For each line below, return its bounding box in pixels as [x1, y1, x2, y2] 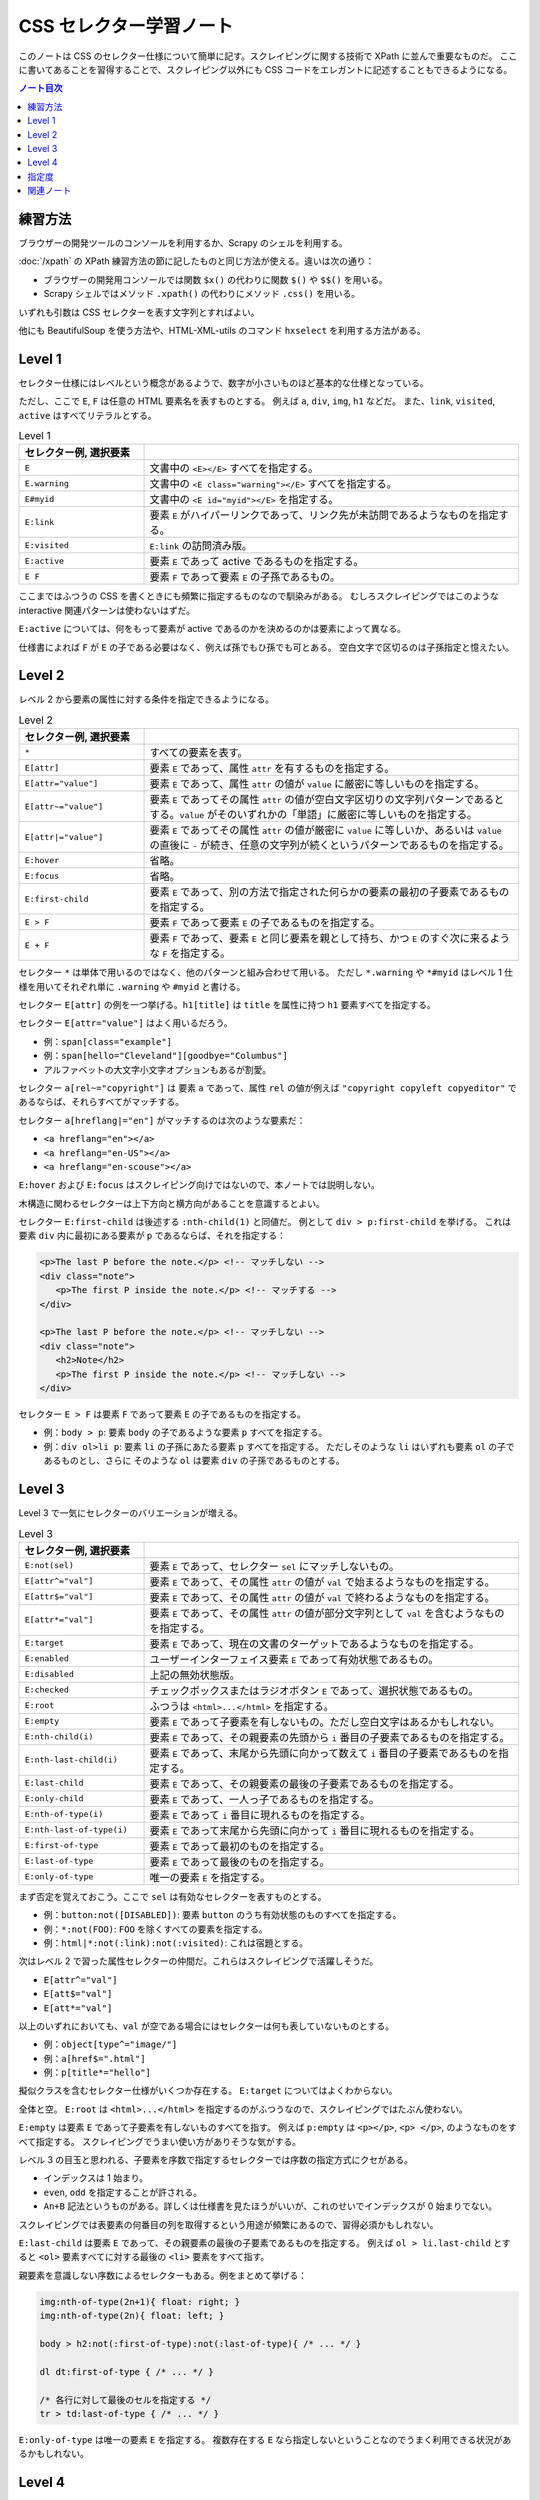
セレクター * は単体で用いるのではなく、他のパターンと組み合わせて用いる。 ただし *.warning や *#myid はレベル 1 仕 [18, 966, 514, 979]
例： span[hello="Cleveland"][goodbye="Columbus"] [43, 1050, 289, 1062]
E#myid [24, 493, 55, 504]
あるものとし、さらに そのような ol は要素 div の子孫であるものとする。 [43, 1455, 345, 1467]
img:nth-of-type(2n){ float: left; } [39, 2310, 225, 2322]
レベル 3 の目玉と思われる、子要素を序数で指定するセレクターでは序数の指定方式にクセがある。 [18, 2154, 414, 2166]
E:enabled [24, 1653, 70, 1664]
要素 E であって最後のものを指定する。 [149, 1855, 330, 1869]
